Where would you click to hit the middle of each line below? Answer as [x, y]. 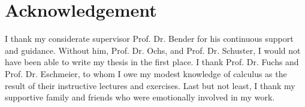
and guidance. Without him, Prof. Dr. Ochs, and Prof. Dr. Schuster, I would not [153, 50]
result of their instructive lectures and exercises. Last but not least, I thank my [150, 85]
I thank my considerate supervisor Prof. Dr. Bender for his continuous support [149, 39]
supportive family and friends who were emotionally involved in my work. [140, 97]
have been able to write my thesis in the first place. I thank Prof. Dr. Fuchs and [152, 62]
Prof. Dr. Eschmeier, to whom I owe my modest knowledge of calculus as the [146, 73]
